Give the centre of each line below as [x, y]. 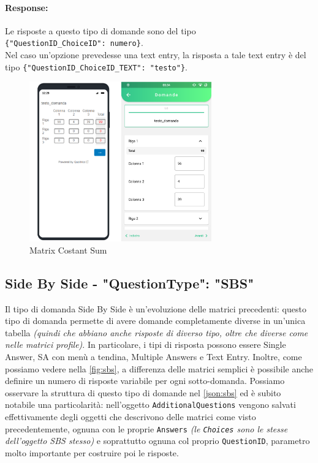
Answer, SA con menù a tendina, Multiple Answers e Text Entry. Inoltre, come [153, 356]
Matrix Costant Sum [68, 250]
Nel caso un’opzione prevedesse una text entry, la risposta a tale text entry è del [156, 55]
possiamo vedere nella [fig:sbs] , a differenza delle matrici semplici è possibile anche [159, 368]
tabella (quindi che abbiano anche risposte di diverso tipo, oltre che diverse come [157, 332]
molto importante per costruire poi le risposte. [92, 452]
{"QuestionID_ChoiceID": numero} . [74, 43]
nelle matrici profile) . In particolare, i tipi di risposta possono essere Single [146, 344]
